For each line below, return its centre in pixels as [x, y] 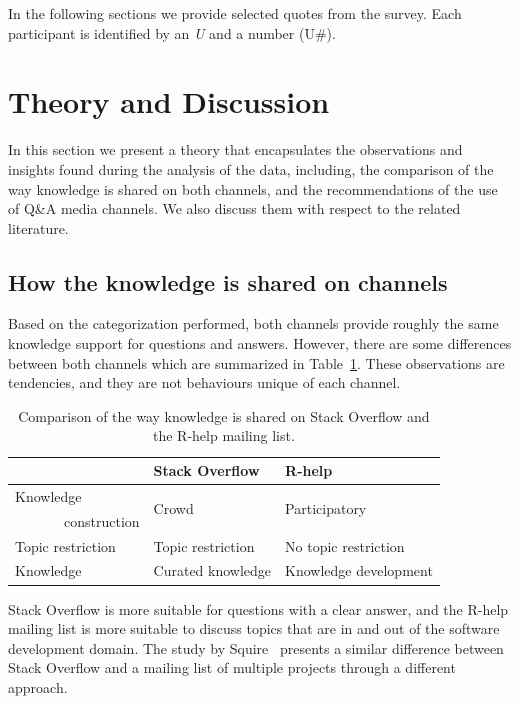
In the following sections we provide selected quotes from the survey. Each [235, 13]
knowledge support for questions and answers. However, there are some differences [260, 343]
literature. [38, 227]
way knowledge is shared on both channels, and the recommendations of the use [253, 188]
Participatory [326, 508]
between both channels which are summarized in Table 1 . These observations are [256, 362]
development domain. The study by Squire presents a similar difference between [256, 647]
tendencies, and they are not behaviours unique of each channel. [204, 382]
